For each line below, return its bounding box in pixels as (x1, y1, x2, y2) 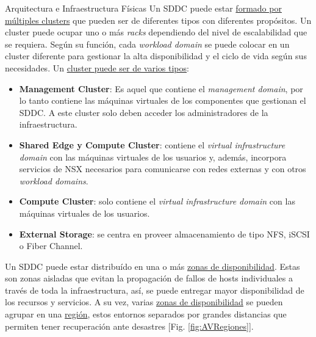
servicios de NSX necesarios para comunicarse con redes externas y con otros (19, 162, 306, 175)
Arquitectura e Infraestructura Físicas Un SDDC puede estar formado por (5, 2, 282, 14)
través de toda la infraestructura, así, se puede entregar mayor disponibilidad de (5, 283, 304, 296)
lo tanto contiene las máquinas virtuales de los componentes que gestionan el (19, 94, 306, 107)
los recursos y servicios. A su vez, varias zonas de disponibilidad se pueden (5, 295, 283, 308)
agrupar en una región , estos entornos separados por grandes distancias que (5, 308, 287, 321)
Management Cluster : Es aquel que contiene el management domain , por (19, 82, 303, 95)
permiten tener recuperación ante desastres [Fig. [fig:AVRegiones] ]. (5, 319, 254, 332)
